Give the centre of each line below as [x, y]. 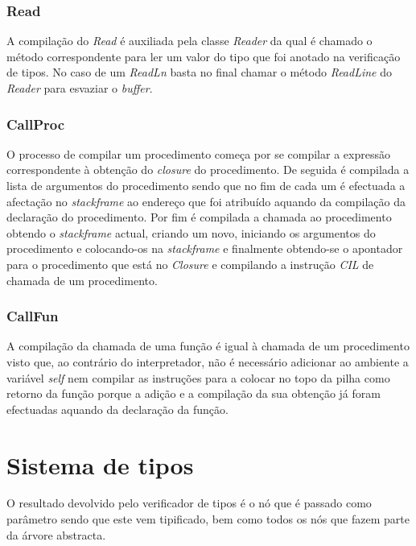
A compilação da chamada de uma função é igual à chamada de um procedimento [208, 346]
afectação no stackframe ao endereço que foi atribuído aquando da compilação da [206, 201]
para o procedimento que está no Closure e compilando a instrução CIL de [190, 264]
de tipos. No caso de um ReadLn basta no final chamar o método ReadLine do [200, 72]
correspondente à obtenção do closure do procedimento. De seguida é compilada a [208, 170]
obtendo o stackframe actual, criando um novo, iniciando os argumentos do [191, 232]
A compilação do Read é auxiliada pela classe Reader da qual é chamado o [189, 41]
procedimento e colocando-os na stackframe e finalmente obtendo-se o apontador [205, 248]
